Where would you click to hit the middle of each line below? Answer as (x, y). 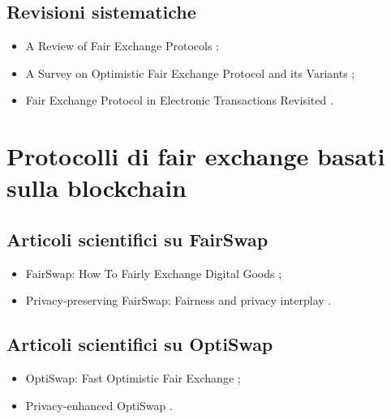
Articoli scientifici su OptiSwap (140, 344)
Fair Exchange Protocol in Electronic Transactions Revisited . (179, 100)
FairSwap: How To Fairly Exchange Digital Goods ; (154, 273)
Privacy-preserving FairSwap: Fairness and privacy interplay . (178, 300)
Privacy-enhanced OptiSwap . (99, 405)
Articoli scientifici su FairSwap (137, 239)
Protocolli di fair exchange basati (196, 156)
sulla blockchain (97, 188)
